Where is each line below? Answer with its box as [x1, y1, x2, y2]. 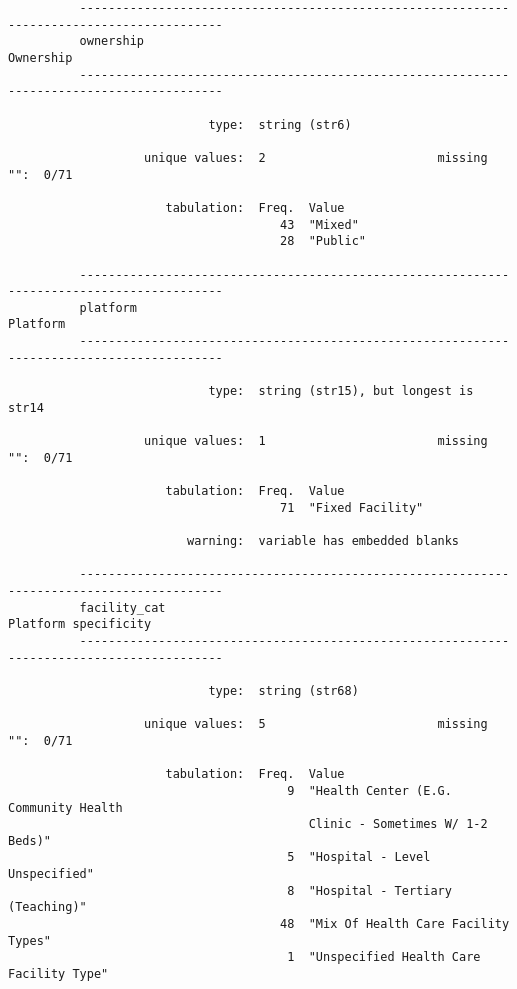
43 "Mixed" [280, 217, 359, 232]
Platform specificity [8, 617, 152, 632]
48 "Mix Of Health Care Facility [280, 917, 510, 932]
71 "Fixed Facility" [280, 500, 424, 515]
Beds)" [8, 833, 51, 848]
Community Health [8, 800, 123, 815]
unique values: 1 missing [144, 434, 488, 449]
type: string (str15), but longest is [208, 384, 474, 399]
